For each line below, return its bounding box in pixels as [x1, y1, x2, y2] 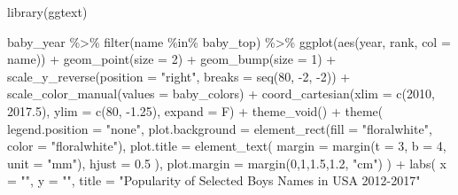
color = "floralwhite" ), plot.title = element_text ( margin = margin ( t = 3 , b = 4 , [7, 136, 446, 155]
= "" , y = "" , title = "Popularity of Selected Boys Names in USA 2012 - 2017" [7, 171, 421, 190]
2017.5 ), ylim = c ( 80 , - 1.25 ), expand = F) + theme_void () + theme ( [7, 101, 384, 120]
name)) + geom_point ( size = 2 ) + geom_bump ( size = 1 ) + [7, 50, 337, 68]
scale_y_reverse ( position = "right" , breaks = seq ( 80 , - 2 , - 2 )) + [7, 66, 351, 85]
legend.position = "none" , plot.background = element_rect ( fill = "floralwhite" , [7, 119, 432, 137]
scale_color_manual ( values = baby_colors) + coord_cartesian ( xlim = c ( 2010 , [7, 84, 435, 103]
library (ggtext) [7, 3, 88, 20]
